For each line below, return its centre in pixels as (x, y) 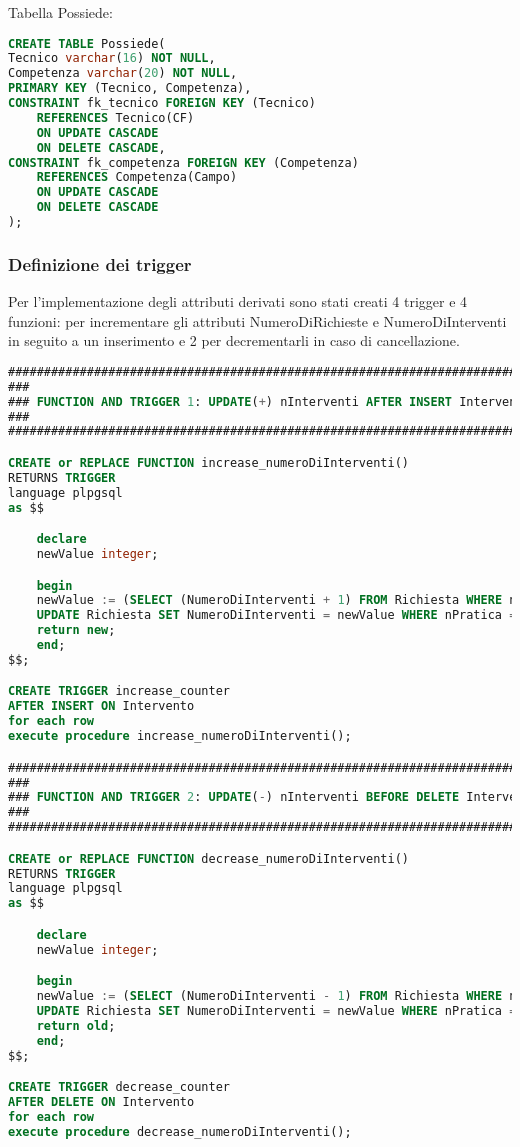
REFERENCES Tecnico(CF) (115, 117)
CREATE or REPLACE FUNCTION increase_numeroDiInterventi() (208, 463)
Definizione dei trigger (100, 263)
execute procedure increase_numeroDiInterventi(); (180, 736)
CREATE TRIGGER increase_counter (119, 691)
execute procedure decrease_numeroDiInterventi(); (180, 1131)
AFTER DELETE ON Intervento (101, 1102)
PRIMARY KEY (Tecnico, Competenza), (130, 88)
